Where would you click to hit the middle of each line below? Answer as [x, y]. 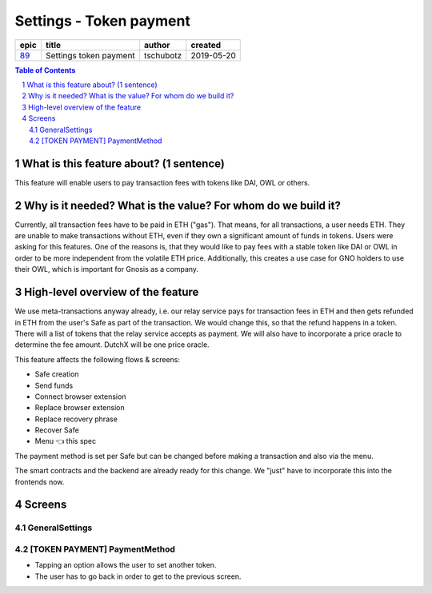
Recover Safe [57, 430]
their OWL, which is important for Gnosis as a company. [107, 269]
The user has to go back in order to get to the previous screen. [138, 576]
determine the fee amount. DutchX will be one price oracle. [112, 345]
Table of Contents [45, 70]
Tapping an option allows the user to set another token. [126, 565]
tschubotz [163, 55]
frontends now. [40, 482]
